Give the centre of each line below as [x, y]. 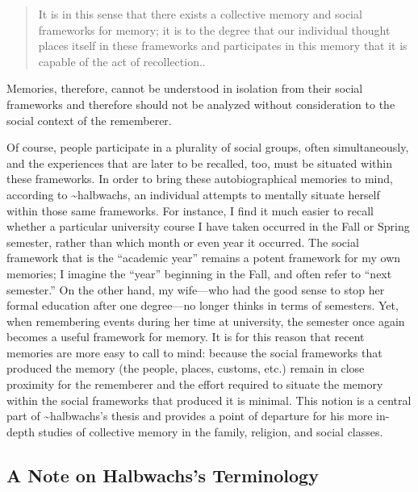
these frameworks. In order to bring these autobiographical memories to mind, [200, 179]
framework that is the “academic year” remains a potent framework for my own [204, 258]
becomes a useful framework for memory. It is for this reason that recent [186, 337]
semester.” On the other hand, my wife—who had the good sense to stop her [196, 289]
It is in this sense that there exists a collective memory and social [200, 14]
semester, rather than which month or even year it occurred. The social [183, 242]
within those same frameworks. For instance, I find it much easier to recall [190, 210]
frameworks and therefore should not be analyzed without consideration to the [201, 104]
